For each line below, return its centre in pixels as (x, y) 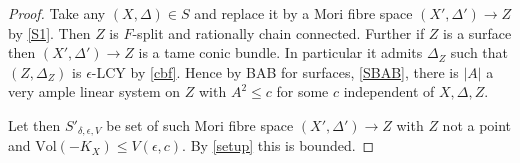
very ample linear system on (94, 91)
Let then (34, 124)
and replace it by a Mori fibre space (303, 13)
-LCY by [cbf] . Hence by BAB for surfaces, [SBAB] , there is (275, 71)
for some (302, 91)
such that (479, 52)
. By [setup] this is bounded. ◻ (278, 145)
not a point (477, 124)
